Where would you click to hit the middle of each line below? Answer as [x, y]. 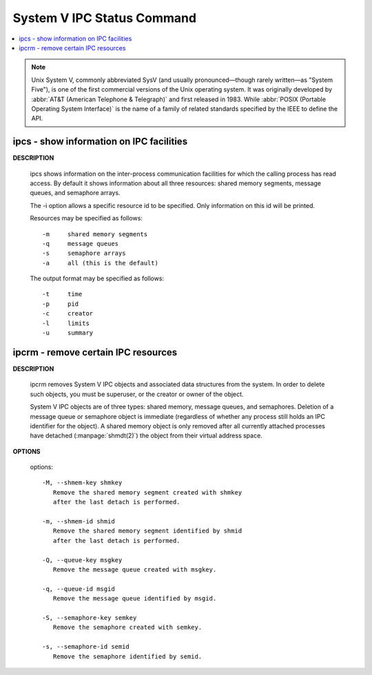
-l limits [66, 323]
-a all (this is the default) [100, 263]
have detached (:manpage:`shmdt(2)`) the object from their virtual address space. [146, 436]
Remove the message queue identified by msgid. [135, 599]
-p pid [61, 304]
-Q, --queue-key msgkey [82, 560]
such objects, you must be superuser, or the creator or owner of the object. [137, 394]
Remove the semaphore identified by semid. [127, 656]
